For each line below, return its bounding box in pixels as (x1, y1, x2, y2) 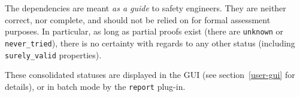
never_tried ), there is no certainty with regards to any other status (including (5, 36, 295, 49)
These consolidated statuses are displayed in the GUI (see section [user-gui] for (5, 68, 295, 81)
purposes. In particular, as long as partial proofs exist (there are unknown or (5, 25, 284, 37)
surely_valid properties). (5, 48, 102, 61)
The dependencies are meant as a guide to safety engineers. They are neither (5, 2, 286, 14)
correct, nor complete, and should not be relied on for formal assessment (5, 13, 271, 26)
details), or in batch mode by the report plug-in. (5, 80, 186, 92)
